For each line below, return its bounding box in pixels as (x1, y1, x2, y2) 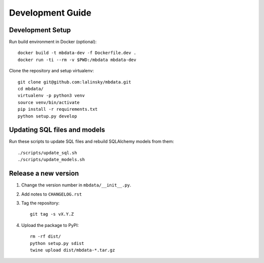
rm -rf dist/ (30, 234, 61, 239)
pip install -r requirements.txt (18, 106, 98, 112)
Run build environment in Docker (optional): (9, 39, 97, 45)
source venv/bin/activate (18, 100, 80, 105)
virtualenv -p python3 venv (18, 93, 85, 99)
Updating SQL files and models (9, 126, 105, 134)
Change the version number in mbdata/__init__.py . (21, 182, 132, 188)
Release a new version (9, 169, 79, 178)
